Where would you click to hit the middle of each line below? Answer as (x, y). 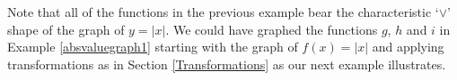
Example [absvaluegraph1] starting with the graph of (153, 47)
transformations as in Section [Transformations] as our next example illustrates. (227, 64)
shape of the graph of (66, 29)
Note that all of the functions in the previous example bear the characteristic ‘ (223, 12)
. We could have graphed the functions (272, 29)
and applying (408, 47)
